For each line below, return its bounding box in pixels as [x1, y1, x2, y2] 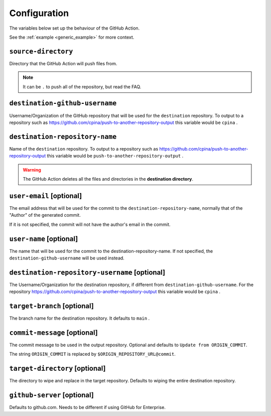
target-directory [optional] [9, 364, 106, 373]
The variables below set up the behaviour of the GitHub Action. [9, 25, 140, 31]
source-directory [9, 47, 73, 55]
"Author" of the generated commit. [9, 212, 81, 218]
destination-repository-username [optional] [9, 268, 166, 276]
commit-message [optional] [9, 329, 98, 337]
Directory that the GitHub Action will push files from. [9, 60, 117, 66]
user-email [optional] [9, 191, 82, 200]
